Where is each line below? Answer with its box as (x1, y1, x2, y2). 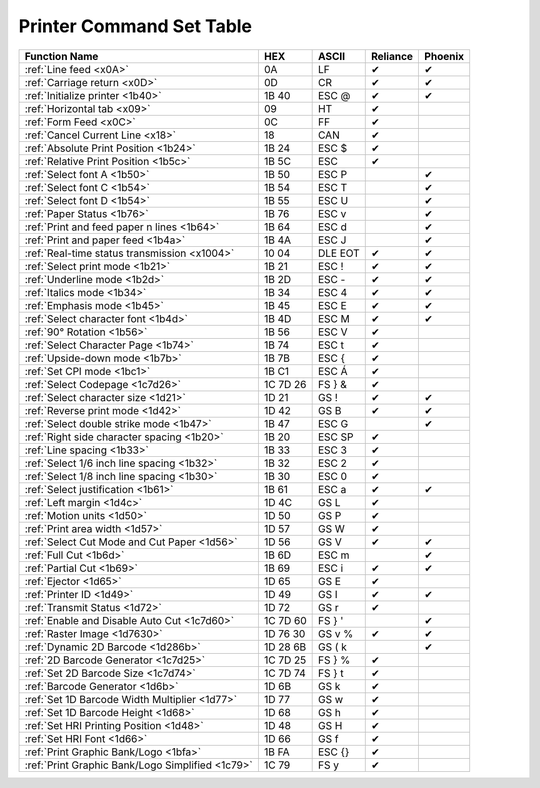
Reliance (370, 49, 414, 63)
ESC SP (317, 430, 354, 444)
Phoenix (424, 49, 465, 63)
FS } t (317, 666, 344, 680)
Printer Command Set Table (18, 15, 253, 37)
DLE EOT (317, 246, 360, 260)
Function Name (24, 49, 99, 63)
